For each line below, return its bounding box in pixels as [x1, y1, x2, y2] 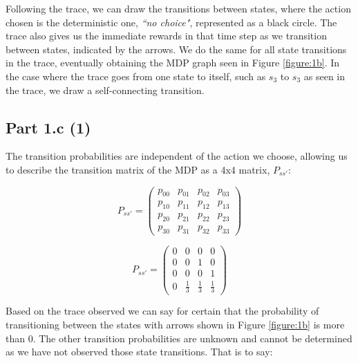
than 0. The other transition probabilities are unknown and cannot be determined [6, 331, 352, 345]
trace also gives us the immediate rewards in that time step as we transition [6, 28, 327, 43]
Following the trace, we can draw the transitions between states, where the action [6, 1, 351, 15]
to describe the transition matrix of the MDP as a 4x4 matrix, [6, 162, 270, 176]
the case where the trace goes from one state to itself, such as [6, 68, 266, 83]
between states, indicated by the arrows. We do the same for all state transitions [6, 41, 347, 56]
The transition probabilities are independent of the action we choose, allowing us [6, 149, 348, 163]
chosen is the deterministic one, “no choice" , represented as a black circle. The [6, 15, 337, 29]
